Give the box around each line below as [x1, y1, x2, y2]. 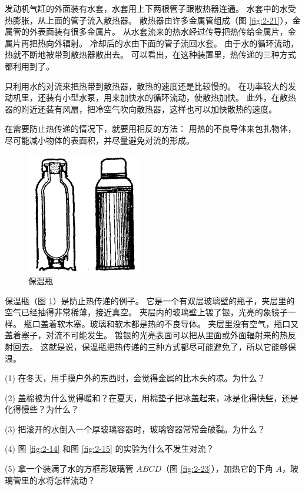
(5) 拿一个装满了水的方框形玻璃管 [5, 462, 134, 475]
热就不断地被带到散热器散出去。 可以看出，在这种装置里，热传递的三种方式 [5, 48, 296, 61]
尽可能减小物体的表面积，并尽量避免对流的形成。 [5, 134, 194, 146]
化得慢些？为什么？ [5, 403, 79, 415]
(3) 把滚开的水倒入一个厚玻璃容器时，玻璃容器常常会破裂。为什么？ [5, 422, 266, 435]
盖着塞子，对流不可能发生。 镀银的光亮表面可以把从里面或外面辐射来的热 [5, 329, 288, 341]
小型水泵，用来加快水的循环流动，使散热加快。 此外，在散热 [62, 91, 296, 104]
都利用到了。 [5, 59, 54, 72]
